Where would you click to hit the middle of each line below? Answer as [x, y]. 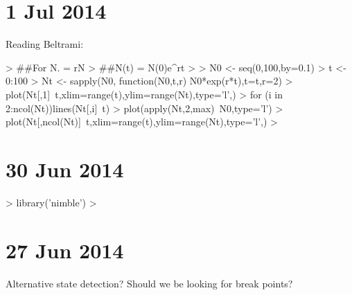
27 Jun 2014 [65, 250]
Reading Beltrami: [45, 44]
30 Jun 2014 [65, 169]
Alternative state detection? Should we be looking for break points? [149, 283]
